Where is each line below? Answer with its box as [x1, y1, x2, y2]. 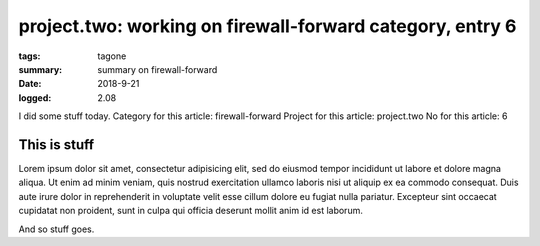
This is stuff [18, 136, 95, 153]
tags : [18, 50, 41, 62]
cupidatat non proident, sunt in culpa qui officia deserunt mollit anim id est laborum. [18, 205, 364, 217]
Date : [18, 78, 42, 90]
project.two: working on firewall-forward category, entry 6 [18, 15, 517, 37]
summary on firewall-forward [97, 63, 218, 75]
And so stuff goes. [18, 223, 95, 235]
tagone [97, 50, 127, 62]
